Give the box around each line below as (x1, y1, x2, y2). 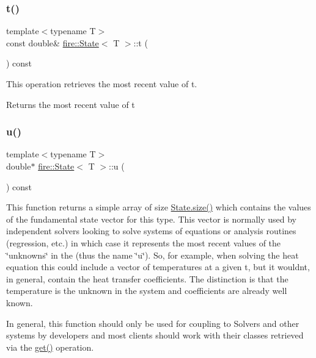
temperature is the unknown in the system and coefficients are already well (6, 284, 287, 297)
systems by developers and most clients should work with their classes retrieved (6, 329, 304, 342)
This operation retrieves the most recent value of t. (6, 77, 197, 90)
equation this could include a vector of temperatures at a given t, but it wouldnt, (6, 260, 310, 273)
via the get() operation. (6, 340, 94, 353)
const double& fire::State (6, 36, 99, 49)
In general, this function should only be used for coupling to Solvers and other (6, 317, 299, 329)
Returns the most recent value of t (6, 98, 135, 110)
